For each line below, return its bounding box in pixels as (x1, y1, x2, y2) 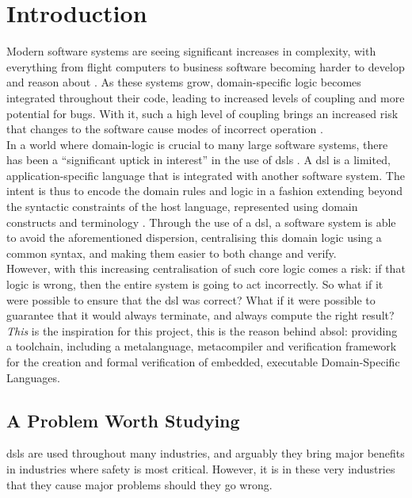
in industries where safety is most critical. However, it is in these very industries (6, 460, 395, 477)
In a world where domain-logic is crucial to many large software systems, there (6, 136, 388, 152)
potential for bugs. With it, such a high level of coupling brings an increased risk (6, 105, 399, 121)
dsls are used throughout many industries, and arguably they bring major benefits (6, 445, 405, 462)
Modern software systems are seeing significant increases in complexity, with (6, 43, 376, 59)
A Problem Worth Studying (6, 408, 240, 432)
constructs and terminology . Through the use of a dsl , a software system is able (6, 213, 396, 230)
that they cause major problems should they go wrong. (6, 476, 273, 492)
